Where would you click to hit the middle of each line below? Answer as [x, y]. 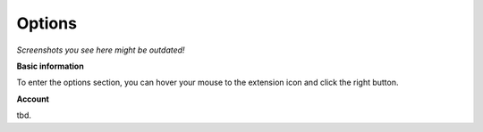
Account [33, 99]
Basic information [50, 66]
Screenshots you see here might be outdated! [101, 50]
